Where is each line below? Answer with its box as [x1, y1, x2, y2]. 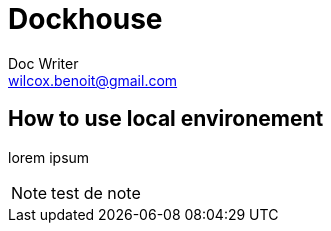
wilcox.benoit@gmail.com [8, 71, 178, 89]
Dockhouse [8, 2, 163, 36]
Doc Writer [8, 54, 79, 72]
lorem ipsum [8, 148, 90, 166]
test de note [51, 182, 141, 203]
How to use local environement [8, 106, 324, 132]
